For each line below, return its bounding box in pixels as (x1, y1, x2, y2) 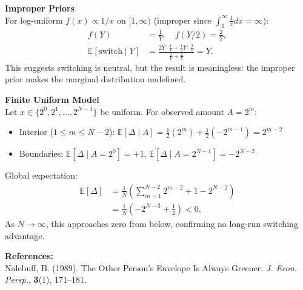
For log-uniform (5, 13, 63, 26)
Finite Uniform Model (5, 93, 99, 106)
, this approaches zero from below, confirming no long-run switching (45, 217, 298, 229)
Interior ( (19, 125, 53, 138)
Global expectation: (5, 169, 78, 182)
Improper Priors (5, 2, 75, 14)
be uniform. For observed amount (100, 105, 224, 117)
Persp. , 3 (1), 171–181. (5, 273, 87, 286)
